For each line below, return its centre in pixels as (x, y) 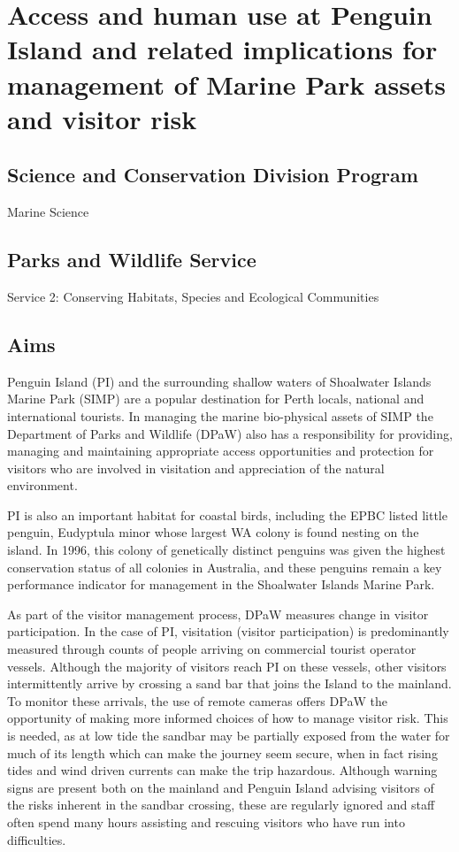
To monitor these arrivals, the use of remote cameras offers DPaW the (197, 700)
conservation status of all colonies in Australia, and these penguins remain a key (225, 567)
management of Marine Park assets (226, 84)
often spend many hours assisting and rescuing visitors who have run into (206, 821)
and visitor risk (102, 118)
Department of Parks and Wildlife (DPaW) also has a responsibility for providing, (230, 433)
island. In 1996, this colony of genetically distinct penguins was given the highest (226, 550)
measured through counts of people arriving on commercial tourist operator (212, 649)
